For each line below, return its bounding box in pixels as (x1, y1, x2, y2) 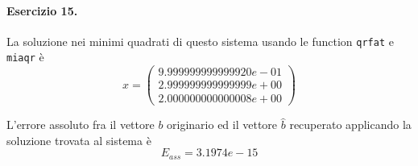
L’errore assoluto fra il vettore (6, 116, 155, 133)
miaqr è (6, 48, 44, 65)
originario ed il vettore (167, 116, 278, 133)
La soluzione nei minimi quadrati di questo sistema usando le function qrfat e (6, 32, 394, 49)
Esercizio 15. (6, 2, 78, 19)
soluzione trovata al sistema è (6, 131, 151, 148)
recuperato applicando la (289, 116, 412, 133)
